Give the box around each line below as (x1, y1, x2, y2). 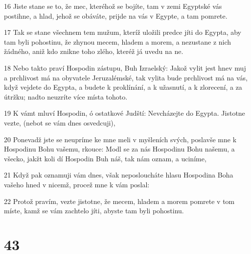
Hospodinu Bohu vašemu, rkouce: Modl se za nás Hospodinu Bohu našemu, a (4, 144, 235, 154)
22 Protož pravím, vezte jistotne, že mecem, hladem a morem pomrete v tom (4, 196, 235, 206)
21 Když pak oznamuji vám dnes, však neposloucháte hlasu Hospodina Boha (4, 170, 233, 180)
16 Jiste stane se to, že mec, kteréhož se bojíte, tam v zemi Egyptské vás (4, 1, 222, 11)
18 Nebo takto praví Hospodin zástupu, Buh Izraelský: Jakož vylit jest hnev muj (4, 62, 246, 73)
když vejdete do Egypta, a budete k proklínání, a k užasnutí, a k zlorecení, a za (4, 82, 242, 92)
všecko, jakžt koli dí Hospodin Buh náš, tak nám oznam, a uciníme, (4, 153, 206, 163)
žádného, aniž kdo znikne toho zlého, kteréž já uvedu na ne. (4, 46, 183, 56)
